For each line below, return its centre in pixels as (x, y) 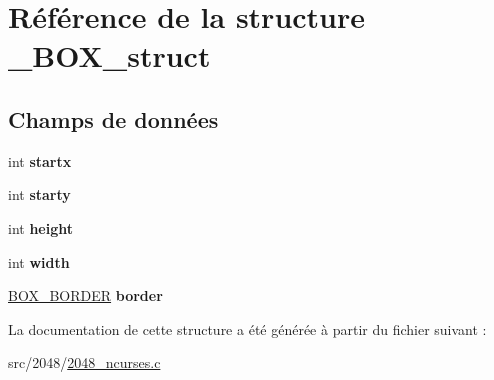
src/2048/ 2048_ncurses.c (84, 362)
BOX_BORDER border (85, 295)
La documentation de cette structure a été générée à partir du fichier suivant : (247, 328)
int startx (40, 160)
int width (39, 261)
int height (41, 227)
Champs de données (113, 118)
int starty (39, 194)
